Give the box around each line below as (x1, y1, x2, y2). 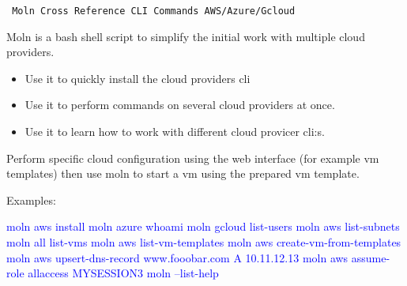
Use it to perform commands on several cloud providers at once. (24, 96, 335, 113)
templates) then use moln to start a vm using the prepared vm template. (6, 165, 360, 182)
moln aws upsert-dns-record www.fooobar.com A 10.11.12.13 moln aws (6, 249, 349, 265)
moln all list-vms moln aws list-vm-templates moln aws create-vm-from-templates (6, 234, 401, 250)
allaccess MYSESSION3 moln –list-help (28, 265, 219, 281)
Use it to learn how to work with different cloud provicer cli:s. (24, 123, 325, 140)
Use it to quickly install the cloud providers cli (24, 70, 251, 86)
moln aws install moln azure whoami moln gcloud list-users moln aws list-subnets (6, 218, 400, 235)
